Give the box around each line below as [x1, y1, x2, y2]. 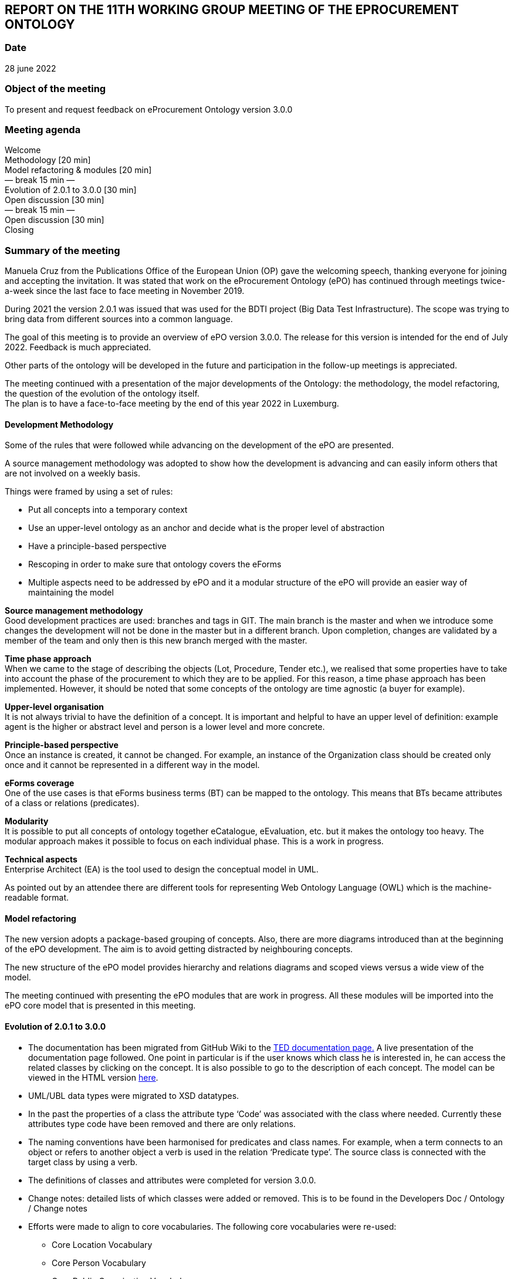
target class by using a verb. [28, 1156, 138, 1167]
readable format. [5, 892, 69, 903]
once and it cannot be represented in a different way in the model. [5, 760, 260, 770]
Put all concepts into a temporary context [28, 505, 188, 515]
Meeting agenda [5, 123, 81, 136]
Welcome [5, 145, 41, 155]
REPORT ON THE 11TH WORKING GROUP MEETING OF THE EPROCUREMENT [5, 2, 459, 17]
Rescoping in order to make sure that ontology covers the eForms [28, 559, 282, 570]
